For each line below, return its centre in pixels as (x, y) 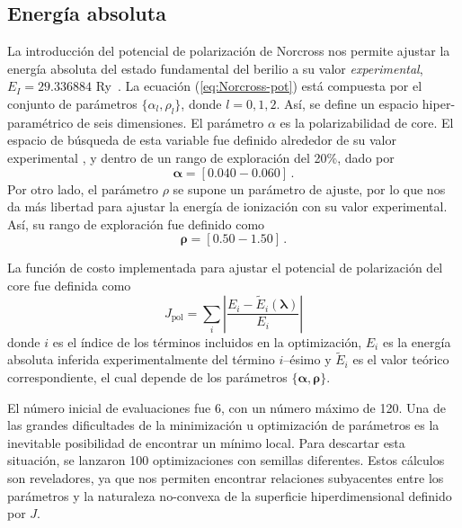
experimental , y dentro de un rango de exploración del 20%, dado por (201, 157)
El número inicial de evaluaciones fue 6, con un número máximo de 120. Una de (227, 407)
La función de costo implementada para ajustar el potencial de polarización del (225, 268)
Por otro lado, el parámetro (83, 188)
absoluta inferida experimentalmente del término (141, 359)
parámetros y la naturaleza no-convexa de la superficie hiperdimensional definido (230, 495)
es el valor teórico (401, 359)
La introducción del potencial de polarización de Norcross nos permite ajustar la (229, 51)
